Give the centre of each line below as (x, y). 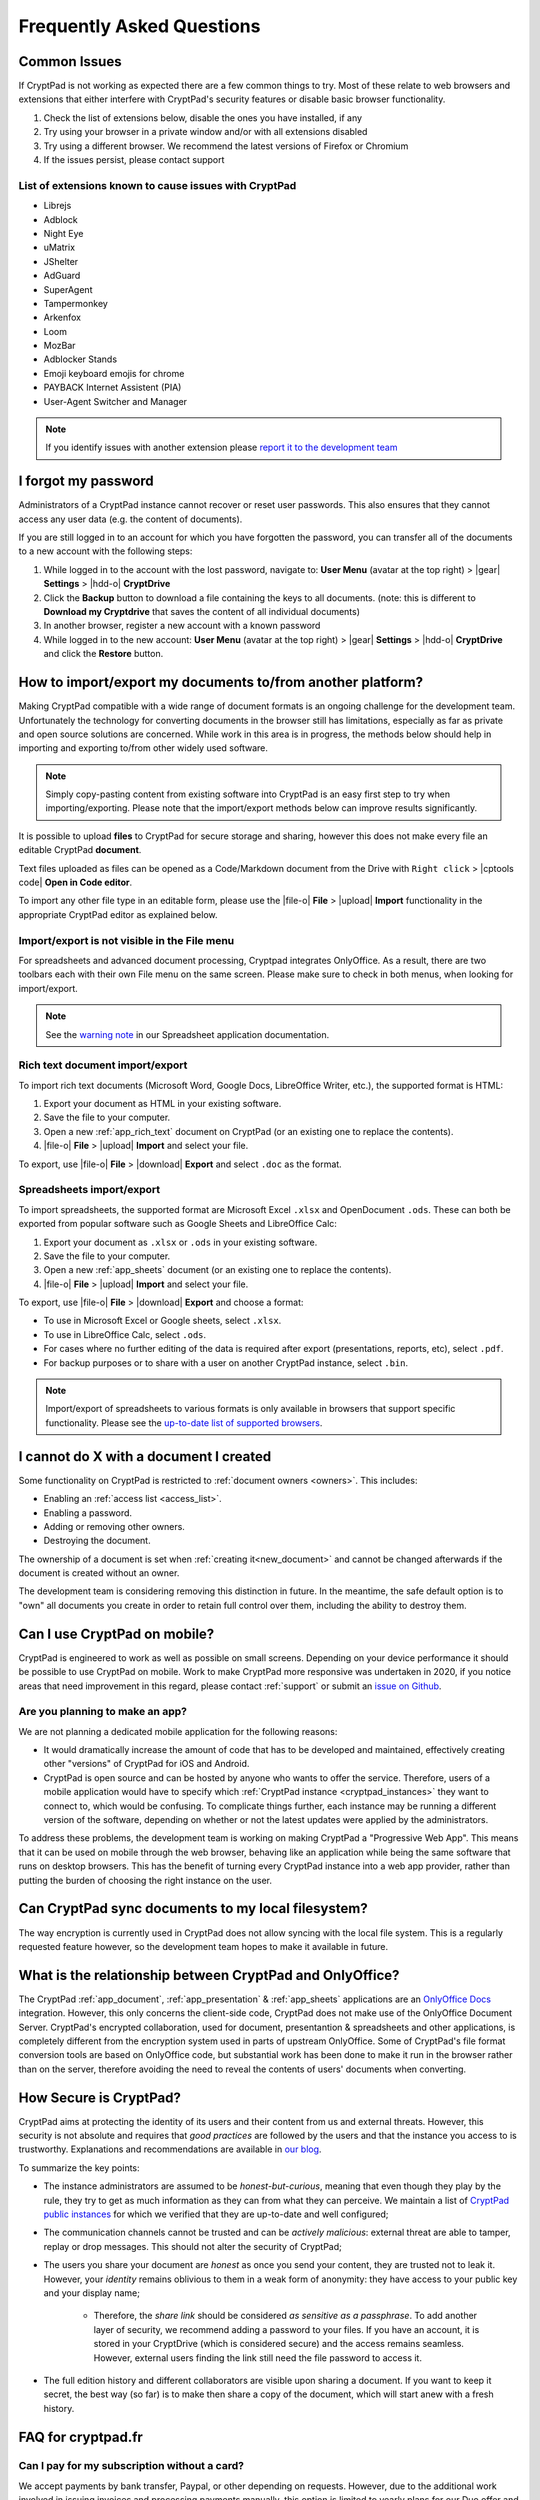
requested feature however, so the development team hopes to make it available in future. (203, 1946)
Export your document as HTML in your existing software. (162, 1104)
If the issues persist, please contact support (134, 160)
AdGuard (62, 276)
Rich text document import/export (103, 1065)
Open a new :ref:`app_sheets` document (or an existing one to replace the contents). (217, 1270)
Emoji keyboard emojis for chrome (114, 373)
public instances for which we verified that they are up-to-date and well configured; (216, 2214)
